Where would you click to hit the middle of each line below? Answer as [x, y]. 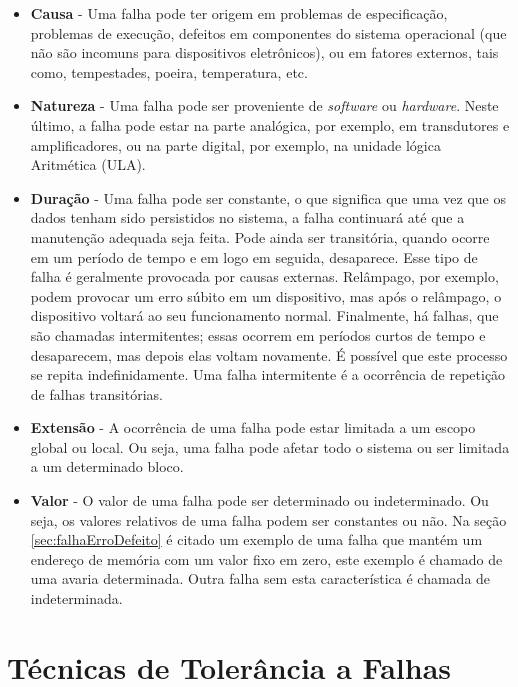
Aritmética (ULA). [88, 164]
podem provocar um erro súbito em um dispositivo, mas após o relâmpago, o [266, 295]
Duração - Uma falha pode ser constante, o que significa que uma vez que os [268, 197]
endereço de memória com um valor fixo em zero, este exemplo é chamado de [266, 558]
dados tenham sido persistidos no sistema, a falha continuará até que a [247, 217]
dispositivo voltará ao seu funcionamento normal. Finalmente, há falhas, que [264, 315]
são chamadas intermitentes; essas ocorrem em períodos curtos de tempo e [258, 334]
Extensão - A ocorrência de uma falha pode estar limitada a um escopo [253, 427]
